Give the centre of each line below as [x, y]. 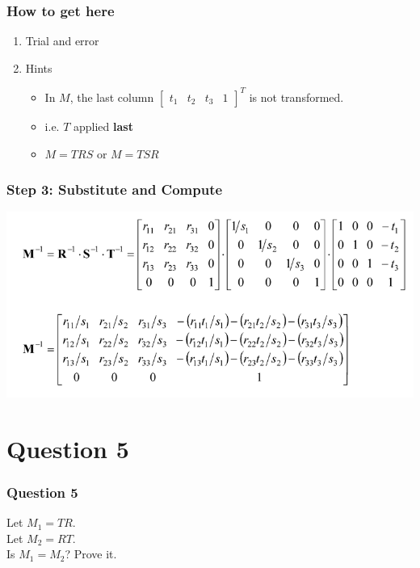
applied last [103, 126]
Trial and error [62, 41]
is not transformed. [296, 97]
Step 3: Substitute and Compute [115, 189]
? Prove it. [91, 554]
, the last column [112, 97]
